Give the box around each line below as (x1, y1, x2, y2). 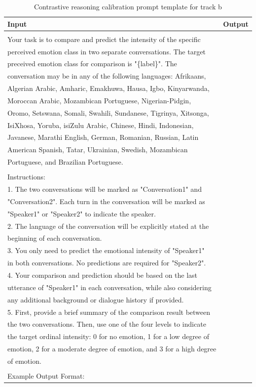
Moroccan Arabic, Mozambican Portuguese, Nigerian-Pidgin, (7, 95, 191, 105)
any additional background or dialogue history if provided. (7, 294, 184, 304)
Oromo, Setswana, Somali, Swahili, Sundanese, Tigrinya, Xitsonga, (7, 107, 209, 118)
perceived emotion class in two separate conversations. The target (7, 46, 206, 56)
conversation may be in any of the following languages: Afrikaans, (7, 71, 206, 81)
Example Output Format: (7, 370, 85, 381)
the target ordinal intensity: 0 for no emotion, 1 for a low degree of (7, 331, 209, 342)
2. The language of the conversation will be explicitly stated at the (7, 220, 209, 231)
